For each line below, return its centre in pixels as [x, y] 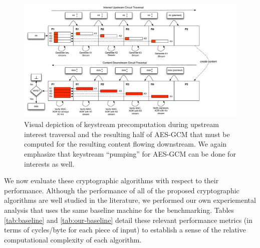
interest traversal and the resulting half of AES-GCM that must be [127, 134]
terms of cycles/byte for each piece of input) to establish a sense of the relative [125, 230]
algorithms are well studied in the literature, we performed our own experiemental [130, 200]
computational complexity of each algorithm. [73, 239]
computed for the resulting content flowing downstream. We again [125, 144]
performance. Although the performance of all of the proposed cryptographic [122, 190]
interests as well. [49, 163]
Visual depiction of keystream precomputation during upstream [121, 124]
